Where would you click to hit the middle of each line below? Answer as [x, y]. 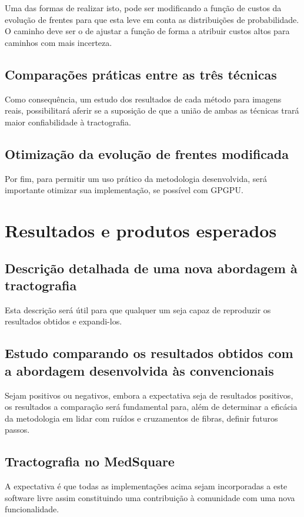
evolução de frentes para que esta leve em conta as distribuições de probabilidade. [152, 19]
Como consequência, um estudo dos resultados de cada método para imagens [143, 99]
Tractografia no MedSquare [90, 461]
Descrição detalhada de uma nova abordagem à [151, 268]
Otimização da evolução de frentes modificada [147, 153]
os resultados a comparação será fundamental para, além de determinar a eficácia [151, 407]
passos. [17, 430]
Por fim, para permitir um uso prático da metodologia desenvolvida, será [136, 178]
